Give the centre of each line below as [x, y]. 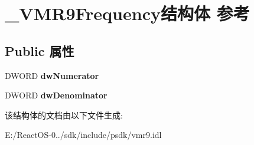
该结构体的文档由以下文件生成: [64, 115]
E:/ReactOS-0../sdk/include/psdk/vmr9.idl [83, 135]
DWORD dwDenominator [56, 95]
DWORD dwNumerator [52, 75]
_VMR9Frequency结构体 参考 [127, 13]
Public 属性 [40, 50]
